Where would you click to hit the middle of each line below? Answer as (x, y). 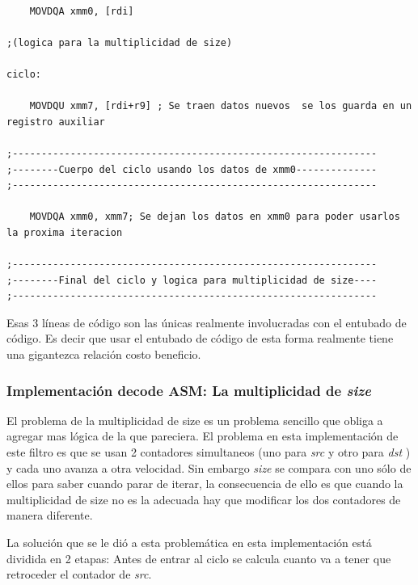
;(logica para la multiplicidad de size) (120, 42)
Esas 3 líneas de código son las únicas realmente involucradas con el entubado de (207, 322)
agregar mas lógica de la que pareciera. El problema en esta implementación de (203, 436)
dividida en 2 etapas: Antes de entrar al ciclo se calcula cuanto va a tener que (199, 558)
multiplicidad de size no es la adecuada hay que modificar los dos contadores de (204, 499)
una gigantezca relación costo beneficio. (104, 354)
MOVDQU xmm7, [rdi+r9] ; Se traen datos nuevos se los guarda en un (221, 106)
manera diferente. (50, 515)
